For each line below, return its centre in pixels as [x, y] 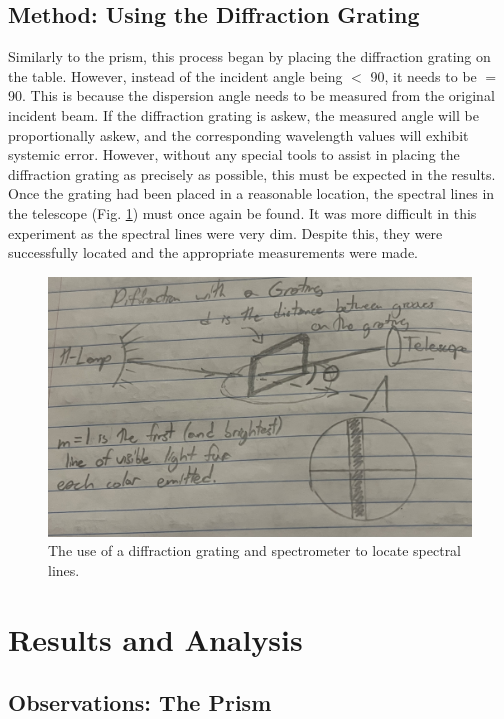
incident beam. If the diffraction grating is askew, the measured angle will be [243, 114]
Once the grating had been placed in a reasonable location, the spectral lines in [251, 193]
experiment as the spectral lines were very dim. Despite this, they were [225, 232]
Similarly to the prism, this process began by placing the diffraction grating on [249, 56]
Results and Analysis [155, 638]
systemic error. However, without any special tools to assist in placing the [234, 154]
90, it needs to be [423, 75]
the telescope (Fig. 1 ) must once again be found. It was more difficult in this [242, 212]
